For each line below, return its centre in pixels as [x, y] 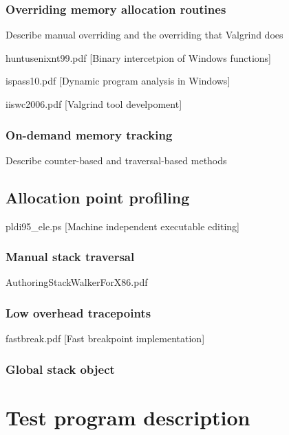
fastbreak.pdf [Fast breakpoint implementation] [105, 338]
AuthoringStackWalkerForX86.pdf [77, 282]
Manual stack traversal [70, 257]
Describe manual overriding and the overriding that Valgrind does [144, 35]
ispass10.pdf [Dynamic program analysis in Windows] [118, 81]
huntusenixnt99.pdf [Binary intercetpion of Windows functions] [138, 57]
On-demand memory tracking [89, 134]
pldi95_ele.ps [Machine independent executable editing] [123, 226]
